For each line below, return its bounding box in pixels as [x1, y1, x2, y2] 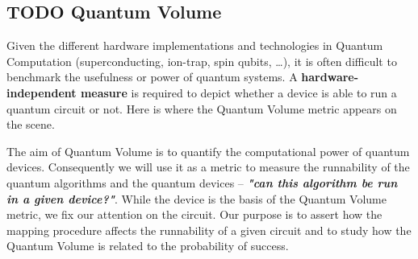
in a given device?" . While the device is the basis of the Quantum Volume [6, 190, 387, 207]
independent [6, 84, 77, 101]
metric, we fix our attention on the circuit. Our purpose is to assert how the [6, 206, 382, 223]
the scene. [6, 116, 55, 133]
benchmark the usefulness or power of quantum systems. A [6, 68, 298, 85]
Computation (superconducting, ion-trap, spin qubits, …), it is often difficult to [6, 52, 397, 69]
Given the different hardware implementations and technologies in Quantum [6, 37, 383, 54]
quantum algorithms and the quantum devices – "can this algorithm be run [6, 174, 398, 191]
